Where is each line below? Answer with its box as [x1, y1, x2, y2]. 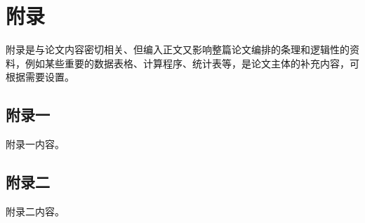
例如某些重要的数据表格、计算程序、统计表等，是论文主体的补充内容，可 [25, 55, 359, 70]
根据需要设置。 [6, 69, 74, 84]
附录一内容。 [6, 137, 65, 151]
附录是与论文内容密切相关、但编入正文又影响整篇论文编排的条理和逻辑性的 [6, 42, 350, 57]
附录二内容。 [6, 203, 65, 218]
